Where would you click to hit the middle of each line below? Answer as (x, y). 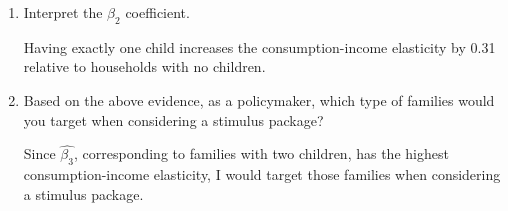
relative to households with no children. (144, 66)
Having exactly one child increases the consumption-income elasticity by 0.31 (259, 46)
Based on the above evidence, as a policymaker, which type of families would (259, 99)
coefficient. (157, 12)
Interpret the (63, 12)
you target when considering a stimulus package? (173, 119)
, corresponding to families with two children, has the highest (261, 153)
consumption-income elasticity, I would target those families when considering (262, 174)
